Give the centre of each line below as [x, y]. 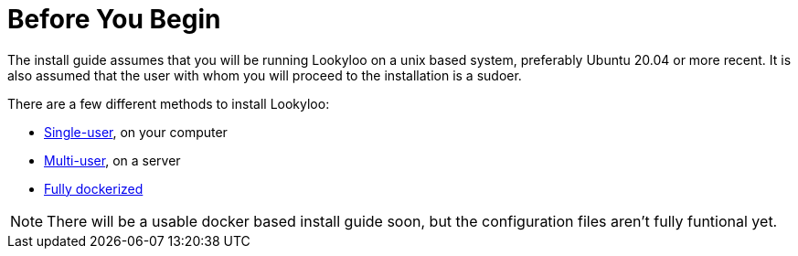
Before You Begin [114, 19]
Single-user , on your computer [136, 132]
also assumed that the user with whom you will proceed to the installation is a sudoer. [265, 75]
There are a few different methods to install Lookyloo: [169, 103]
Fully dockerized [94, 188]
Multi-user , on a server [112, 160]
